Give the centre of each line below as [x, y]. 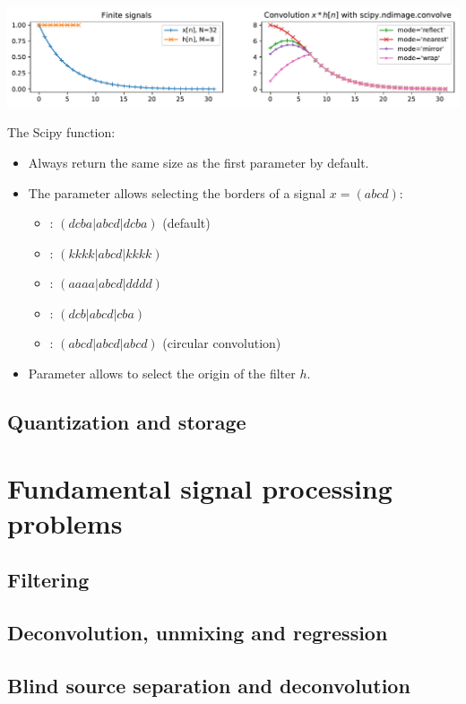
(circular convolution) [222, 343]
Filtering [48, 580]
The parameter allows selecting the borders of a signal [177, 192]
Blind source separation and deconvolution [209, 685]
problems [65, 522]
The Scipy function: [61, 132]
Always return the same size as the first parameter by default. [198, 162]
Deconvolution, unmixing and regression [198, 633]
